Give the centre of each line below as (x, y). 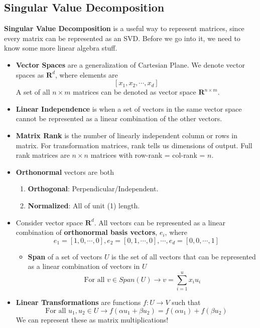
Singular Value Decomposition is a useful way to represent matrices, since (124, 28)
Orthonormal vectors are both (65, 172)
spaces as (30, 74)
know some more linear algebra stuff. (61, 48)
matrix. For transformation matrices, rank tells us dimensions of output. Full (134, 145)
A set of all (33, 92)
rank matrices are (43, 155)
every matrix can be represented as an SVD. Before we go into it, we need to (122, 38)
